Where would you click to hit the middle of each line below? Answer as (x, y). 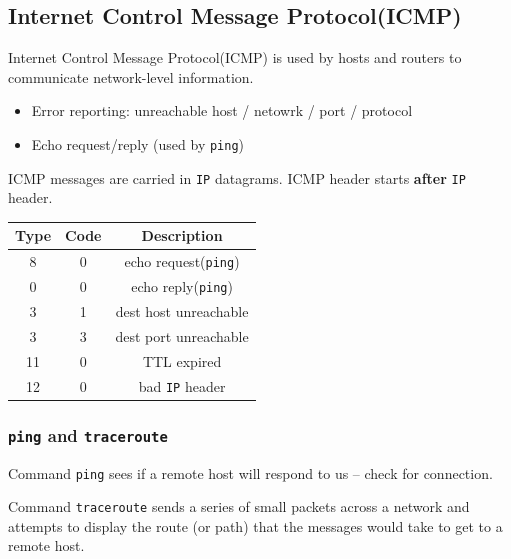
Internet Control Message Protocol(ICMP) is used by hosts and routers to (235, 57)
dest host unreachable (182, 311)
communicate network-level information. (131, 76)
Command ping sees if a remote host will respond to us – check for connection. (250, 472)
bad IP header (182, 385)
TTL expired (182, 360)
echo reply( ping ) (182, 286)
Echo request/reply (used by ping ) (138, 143)
